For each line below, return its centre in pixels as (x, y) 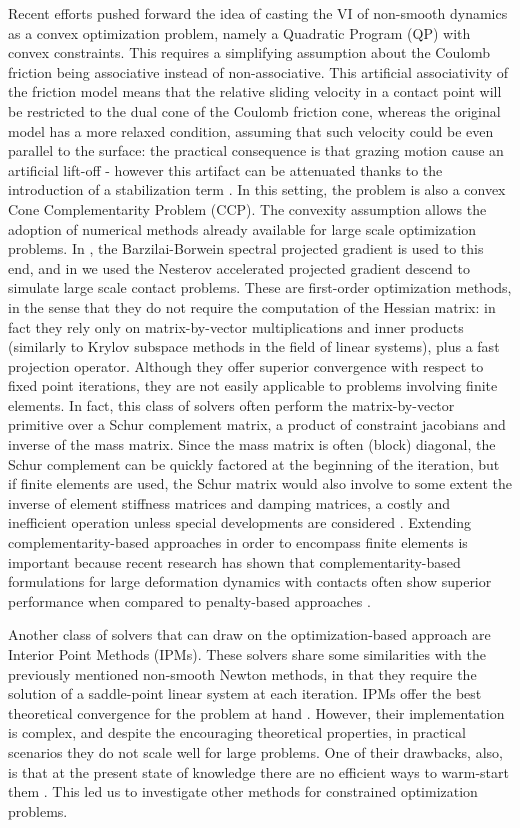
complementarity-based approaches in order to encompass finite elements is (238, 542)
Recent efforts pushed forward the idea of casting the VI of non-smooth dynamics (258, 13)
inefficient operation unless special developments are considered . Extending (240, 522)
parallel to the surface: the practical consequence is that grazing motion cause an (256, 150)
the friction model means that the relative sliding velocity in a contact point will (255, 91)
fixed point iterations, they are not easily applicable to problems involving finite (253, 385)
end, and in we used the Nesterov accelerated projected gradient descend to (239, 267)
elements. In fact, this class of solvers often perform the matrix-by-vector (231, 404)
